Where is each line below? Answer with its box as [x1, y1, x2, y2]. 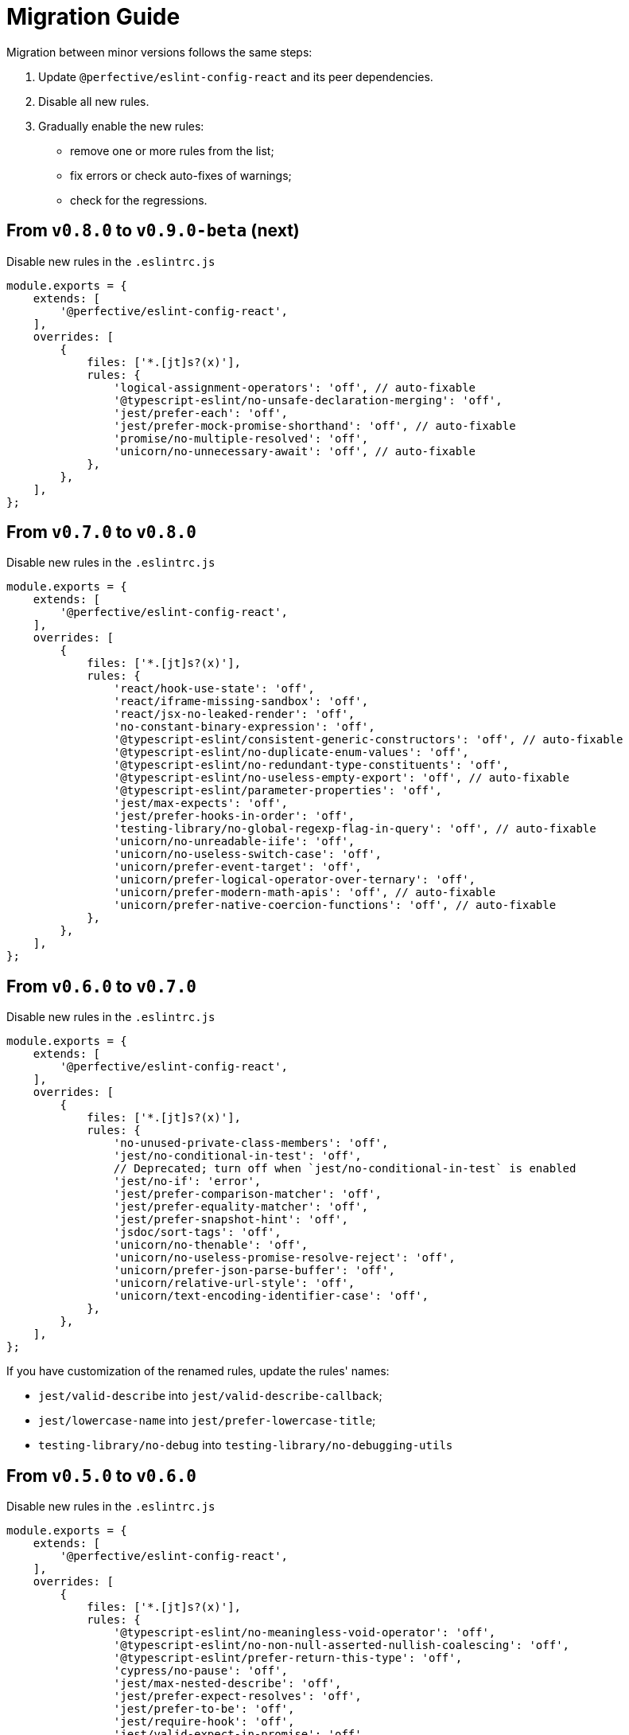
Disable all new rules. [38, 94, 149, 108]
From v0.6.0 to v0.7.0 [6, 976, 197, 996]
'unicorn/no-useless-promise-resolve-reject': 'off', [113, 1251, 456, 1265]
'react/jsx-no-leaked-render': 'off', [113, 708, 355, 721]
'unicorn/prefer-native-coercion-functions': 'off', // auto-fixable [113, 899, 557, 912]
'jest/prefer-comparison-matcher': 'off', [113, 1187, 382, 1201]
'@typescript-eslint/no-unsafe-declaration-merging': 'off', [113, 393, 503, 407]
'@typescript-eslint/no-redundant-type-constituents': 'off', [113, 758, 510, 772]
